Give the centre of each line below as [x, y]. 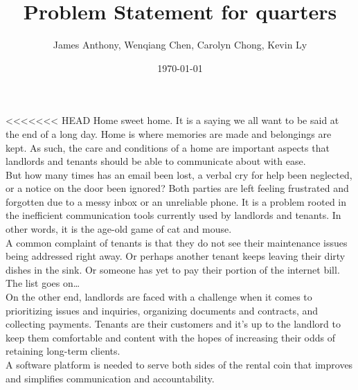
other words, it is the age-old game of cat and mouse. [119, 229]
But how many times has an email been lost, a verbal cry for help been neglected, [179, 174]
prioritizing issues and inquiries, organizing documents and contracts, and [162, 310]
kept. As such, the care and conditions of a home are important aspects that [168, 147]
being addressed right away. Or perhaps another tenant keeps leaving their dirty [176, 256]
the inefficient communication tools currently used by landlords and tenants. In [173, 215]
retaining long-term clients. [63, 351]
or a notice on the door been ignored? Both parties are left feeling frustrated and [177, 188]
